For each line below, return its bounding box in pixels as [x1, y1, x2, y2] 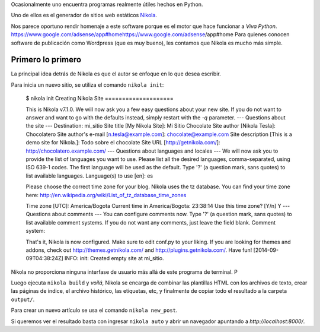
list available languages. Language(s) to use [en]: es [25, 172, 153, 179]
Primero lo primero [11, 55, 82, 65]
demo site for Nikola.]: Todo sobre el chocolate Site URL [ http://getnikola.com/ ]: [25, 139, 220, 146]
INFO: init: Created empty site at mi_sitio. [64, 255, 164, 262]
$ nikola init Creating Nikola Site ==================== [25, 95, 174, 102]
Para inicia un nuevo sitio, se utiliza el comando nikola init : [11, 81, 164, 88]
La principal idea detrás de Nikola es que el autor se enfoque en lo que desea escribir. [11, 70, 222, 77]
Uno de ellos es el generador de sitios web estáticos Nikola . [11, 12, 157, 19]
